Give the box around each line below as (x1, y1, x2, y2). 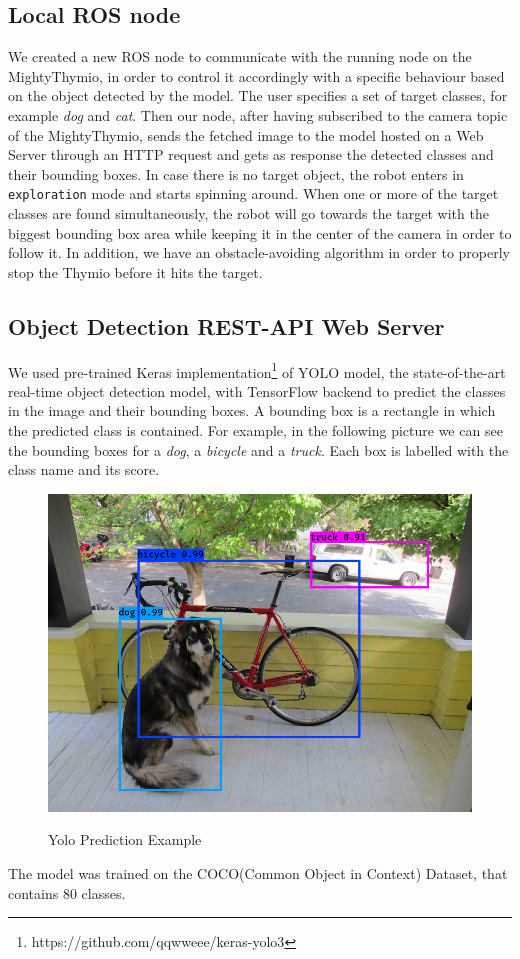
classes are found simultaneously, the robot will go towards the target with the (8, 203, 489, 224)
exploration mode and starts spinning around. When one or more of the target (8, 183, 499, 204)
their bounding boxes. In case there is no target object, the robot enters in (8, 163, 464, 184)
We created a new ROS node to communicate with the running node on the (8, 46, 472, 67)
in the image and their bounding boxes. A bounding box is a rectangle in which (8, 400, 496, 421)
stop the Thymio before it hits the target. (8, 261, 263, 282)
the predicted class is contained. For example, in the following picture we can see (8, 420, 503, 441)
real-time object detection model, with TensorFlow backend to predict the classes (8, 380, 506, 401)
